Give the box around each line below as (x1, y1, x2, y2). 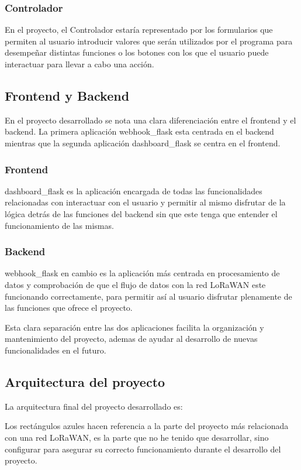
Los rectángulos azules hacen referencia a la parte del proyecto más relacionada (5, 420, 289, 432)
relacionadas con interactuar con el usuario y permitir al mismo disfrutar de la (5, 196, 286, 208)
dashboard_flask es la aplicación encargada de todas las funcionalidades (5, 184, 262, 197)
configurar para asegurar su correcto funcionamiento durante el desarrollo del (5, 442, 281, 455)
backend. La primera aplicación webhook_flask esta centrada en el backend (5, 125, 274, 138)
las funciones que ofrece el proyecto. (5, 301, 133, 314)
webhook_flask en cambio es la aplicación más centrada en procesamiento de (5, 267, 280, 279)
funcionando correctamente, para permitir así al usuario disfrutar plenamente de (5, 290, 292, 302)
